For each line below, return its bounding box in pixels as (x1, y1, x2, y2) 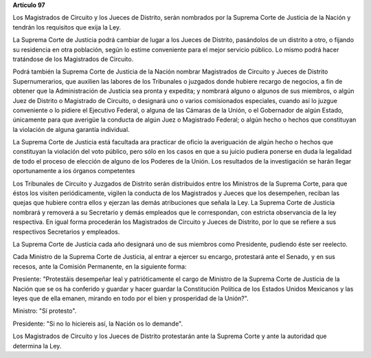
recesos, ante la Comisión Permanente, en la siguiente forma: (12, 262, 187, 271)
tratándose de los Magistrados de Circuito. (12, 55, 134, 63)
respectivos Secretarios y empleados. (12, 227, 120, 236)
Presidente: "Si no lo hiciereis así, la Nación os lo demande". (12, 320, 183, 328)
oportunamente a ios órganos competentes (12, 167, 135, 175)
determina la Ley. (12, 342, 62, 350)
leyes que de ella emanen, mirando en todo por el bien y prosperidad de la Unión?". (12, 294, 249, 302)
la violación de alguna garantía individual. (12, 125, 130, 133)
